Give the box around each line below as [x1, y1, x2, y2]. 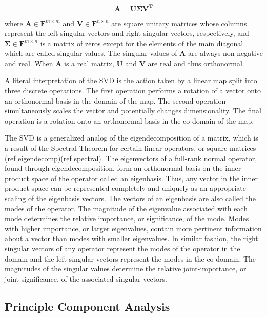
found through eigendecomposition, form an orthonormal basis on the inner [5, 163, 241, 173]
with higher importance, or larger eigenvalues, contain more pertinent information [5, 223, 262, 233]
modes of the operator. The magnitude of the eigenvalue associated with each [5, 203, 248, 213]
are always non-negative [188, 48, 263, 58]
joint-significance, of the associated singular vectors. [5, 273, 168, 284]
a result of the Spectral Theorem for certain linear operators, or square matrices [5, 143, 256, 153]
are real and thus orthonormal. [148, 57, 244, 68]
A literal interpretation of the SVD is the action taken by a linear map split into [5, 75, 257, 86]
